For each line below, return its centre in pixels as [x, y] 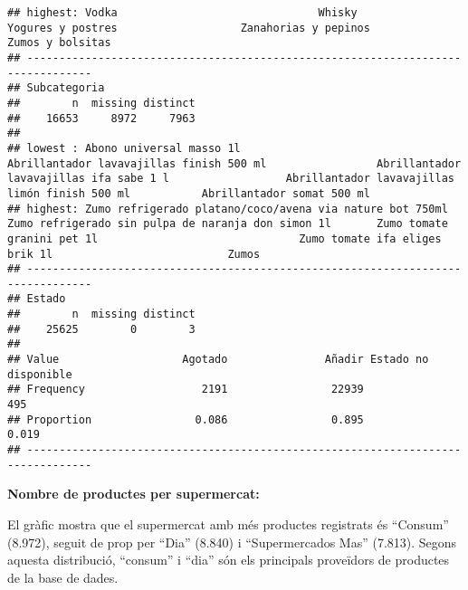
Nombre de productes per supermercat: [134, 494]
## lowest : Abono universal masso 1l [124, 148]
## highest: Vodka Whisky [182, 13]
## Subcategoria [56, 88]
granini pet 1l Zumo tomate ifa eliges [224, 238]
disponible [40, 374]
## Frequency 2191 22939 [186, 390]
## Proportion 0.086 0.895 [186, 419]
